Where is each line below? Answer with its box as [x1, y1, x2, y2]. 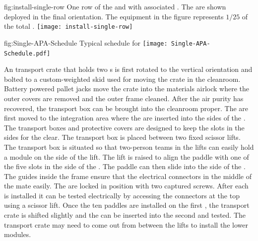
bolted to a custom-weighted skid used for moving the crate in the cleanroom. [4, 73, 241, 84]
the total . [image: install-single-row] [4, 21, 133, 31]
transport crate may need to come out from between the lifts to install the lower [4, 219, 248, 230]
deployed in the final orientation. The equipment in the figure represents [4, 11, 224, 21]
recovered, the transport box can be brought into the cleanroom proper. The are [4, 103, 248, 113]
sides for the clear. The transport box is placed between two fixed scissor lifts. [4, 132, 241, 142]
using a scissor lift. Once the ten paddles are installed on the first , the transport [4, 200, 250, 210]
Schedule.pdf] [4, 50, 51, 57]
